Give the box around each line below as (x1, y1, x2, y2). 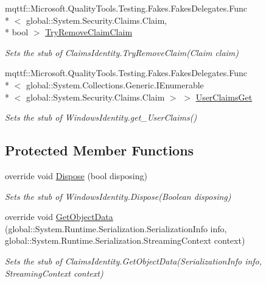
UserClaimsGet (195, 90, 253, 103)
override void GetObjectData (5, 210, 113, 223)
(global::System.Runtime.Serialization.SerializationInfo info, (5, 222, 227, 235)
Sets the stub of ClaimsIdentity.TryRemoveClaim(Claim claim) (5, 46, 239, 59)
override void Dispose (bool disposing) (5, 169, 147, 182)
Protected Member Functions (5, 141, 194, 160)
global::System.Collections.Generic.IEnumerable (26, 78, 204, 91)
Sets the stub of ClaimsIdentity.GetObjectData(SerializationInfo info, (5, 254, 262, 267)
